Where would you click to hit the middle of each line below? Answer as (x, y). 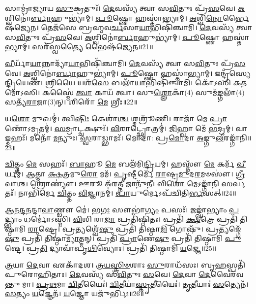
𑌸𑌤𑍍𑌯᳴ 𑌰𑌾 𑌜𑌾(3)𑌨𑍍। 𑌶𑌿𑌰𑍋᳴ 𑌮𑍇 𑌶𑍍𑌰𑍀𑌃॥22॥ (71, 102)
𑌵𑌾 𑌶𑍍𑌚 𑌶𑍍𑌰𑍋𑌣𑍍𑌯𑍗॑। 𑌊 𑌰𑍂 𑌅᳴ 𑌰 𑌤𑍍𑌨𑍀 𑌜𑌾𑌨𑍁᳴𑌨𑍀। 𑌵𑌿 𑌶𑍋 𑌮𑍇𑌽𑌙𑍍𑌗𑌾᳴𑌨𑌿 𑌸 (119, 183)
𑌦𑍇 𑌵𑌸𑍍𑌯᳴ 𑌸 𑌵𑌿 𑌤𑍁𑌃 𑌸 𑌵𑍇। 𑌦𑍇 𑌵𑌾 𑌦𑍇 (140, 274)
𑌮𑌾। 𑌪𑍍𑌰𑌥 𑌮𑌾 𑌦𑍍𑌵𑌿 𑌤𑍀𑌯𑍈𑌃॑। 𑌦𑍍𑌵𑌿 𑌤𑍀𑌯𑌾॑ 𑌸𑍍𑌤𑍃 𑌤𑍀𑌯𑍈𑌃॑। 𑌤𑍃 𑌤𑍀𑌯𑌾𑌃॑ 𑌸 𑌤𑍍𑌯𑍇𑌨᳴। (135, 284)
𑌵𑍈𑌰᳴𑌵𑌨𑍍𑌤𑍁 (227, 274)
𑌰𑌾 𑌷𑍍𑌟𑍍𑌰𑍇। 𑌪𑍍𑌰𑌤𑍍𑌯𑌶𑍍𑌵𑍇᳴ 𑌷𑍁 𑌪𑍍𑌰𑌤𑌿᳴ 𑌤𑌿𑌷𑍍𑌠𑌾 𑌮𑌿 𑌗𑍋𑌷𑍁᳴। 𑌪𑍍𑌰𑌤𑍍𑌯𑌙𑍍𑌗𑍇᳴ (134, 228)
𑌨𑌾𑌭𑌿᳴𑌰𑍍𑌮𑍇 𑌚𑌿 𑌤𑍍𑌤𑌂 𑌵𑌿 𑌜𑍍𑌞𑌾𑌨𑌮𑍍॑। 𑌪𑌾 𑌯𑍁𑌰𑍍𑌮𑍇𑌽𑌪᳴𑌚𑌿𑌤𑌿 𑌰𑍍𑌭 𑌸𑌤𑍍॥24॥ (127, 193)
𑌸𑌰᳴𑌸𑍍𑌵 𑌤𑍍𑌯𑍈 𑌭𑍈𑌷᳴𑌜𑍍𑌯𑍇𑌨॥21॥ (93, 47)
